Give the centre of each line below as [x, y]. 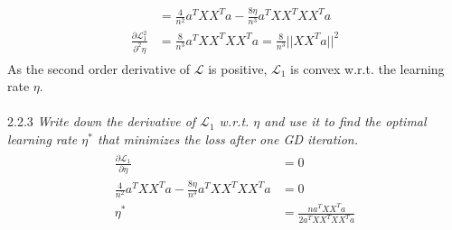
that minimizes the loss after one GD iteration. [227, 139]
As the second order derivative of [99, 68]
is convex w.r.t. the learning [367, 68]
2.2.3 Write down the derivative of [102, 121]
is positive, [238, 68]
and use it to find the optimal [345, 121]
